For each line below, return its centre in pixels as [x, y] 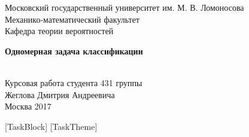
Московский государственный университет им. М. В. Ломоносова [124, 7]
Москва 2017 [28, 106]
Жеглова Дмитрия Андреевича [60, 94]
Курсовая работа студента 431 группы [74, 82]
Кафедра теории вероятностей [59, 31]
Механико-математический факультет [72, 19]
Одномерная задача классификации [74, 51]
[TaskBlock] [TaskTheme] [51, 126]
